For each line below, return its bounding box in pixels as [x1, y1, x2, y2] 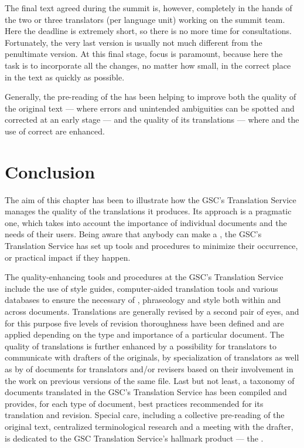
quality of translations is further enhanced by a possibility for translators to [5, 339, 277, 352]
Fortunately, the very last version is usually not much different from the [5, 36, 262, 48]
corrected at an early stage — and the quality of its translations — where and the [5, 113, 299, 126]
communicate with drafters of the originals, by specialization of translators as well [5, 351, 299, 363]
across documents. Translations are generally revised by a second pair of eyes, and [5, 305, 299, 317]
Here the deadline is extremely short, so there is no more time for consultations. [5, 25, 292, 37]
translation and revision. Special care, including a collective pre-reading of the [5, 409, 285, 421]
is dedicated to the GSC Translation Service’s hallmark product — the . [5, 432, 264, 444]
